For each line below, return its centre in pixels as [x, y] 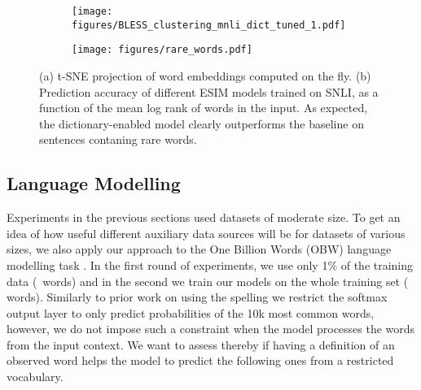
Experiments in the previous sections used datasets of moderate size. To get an [204, 217]
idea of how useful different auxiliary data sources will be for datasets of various [206, 233]
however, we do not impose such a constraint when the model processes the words [211, 329]
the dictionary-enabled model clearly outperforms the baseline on [202, 123]
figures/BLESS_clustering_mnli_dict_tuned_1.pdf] [209, 25]
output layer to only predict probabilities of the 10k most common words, [191, 312]
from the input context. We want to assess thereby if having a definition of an [201, 344]
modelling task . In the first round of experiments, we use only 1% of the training [210, 264]
